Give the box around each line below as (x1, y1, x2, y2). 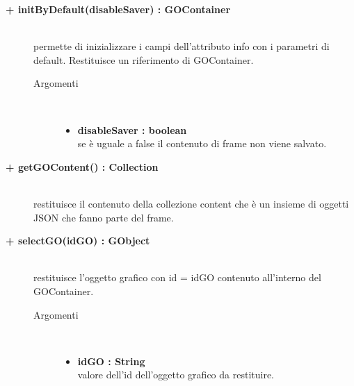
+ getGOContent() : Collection (6, 159, 159, 174)
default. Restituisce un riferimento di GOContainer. (33, 52, 254, 67)
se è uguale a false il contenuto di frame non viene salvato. (77, 136, 327, 151)
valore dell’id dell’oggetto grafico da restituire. (77, 367, 274, 382)
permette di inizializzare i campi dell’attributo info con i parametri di (33, 39, 330, 53)
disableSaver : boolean (77, 122, 187, 137)
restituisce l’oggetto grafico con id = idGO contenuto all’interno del (33, 270, 321, 285)
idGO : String (77, 353, 145, 368)
